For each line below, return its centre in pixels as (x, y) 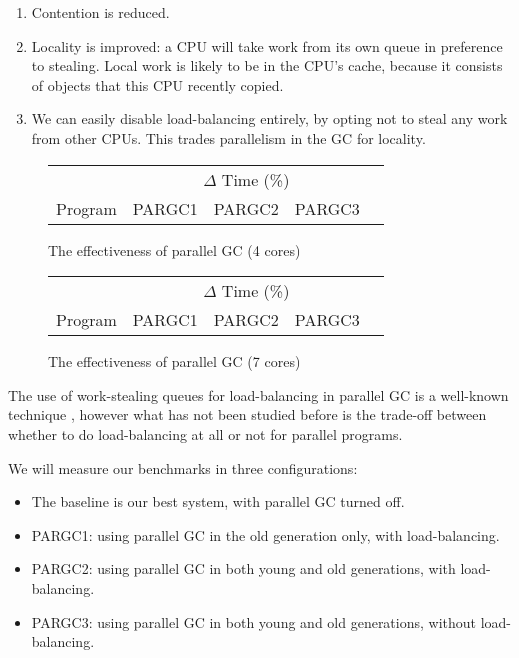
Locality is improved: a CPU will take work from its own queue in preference (267, 45)
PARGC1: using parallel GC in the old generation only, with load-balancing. (265, 534)
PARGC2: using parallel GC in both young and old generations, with (243, 568)
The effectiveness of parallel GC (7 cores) (174, 361)
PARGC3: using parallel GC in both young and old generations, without (254, 621)
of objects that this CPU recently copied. (157, 84)
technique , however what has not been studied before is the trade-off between (247, 414)
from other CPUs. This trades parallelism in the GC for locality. (228, 137)
